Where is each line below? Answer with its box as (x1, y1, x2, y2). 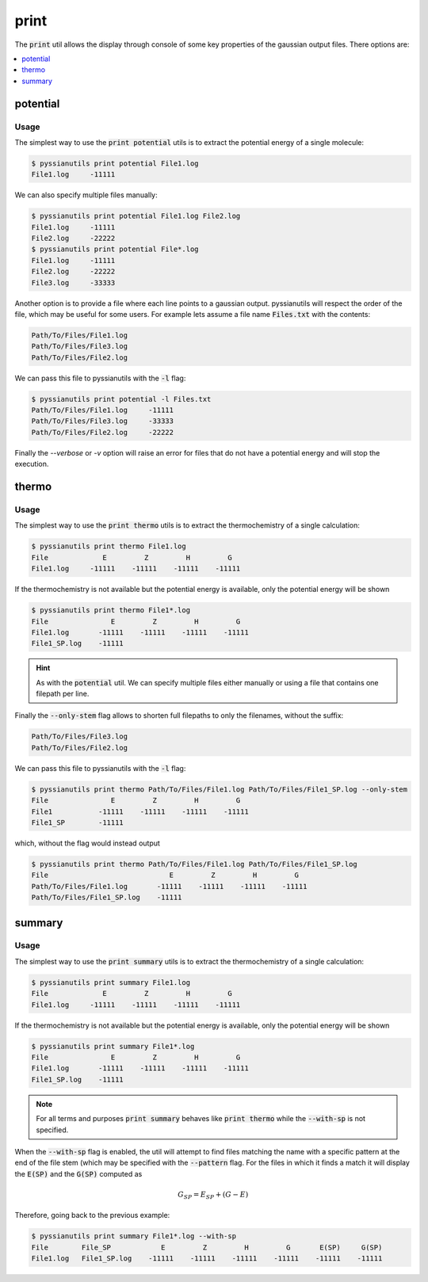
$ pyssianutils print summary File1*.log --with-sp (31, 1232, 237, 1241)
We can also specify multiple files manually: (14, 190, 158, 200)
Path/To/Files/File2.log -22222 (31, 428, 174, 437)
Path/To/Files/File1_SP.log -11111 (31, 893, 182, 902)
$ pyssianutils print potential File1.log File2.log (31, 212, 241, 221)
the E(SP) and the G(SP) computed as (14, 1169, 143, 1178)
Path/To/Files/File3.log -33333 (31, 417, 174, 425)
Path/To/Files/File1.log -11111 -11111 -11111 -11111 (31, 882, 308, 891)
